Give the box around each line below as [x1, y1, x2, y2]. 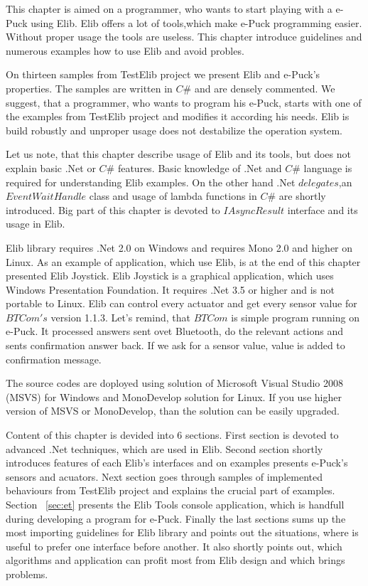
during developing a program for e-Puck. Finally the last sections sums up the [6, 511, 346, 526]
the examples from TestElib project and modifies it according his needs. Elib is [6, 109, 350, 124]
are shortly [278, 188, 326, 203]
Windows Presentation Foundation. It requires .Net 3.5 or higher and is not [6, 282, 335, 297]
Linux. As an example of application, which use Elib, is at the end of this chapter [6, 254, 361, 269]
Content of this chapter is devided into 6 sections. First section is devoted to [6, 427, 339, 442]
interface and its [287, 202, 358, 217]
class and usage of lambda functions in [89, 188, 257, 203]
